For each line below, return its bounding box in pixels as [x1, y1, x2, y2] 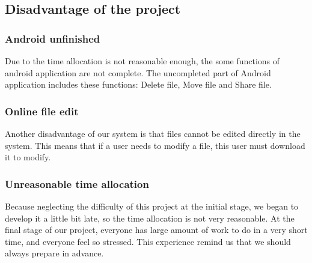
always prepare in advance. [5, 247, 104, 259]
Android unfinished [5, 31, 100, 46]
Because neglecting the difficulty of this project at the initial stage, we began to [5, 200, 299, 212]
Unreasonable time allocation [5, 176, 149, 191]
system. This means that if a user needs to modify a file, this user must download [5, 139, 305, 151]
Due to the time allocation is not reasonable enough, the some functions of [5, 55, 280, 67]
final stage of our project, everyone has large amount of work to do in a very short [5, 223, 308, 236]
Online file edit [5, 103, 79, 118]
